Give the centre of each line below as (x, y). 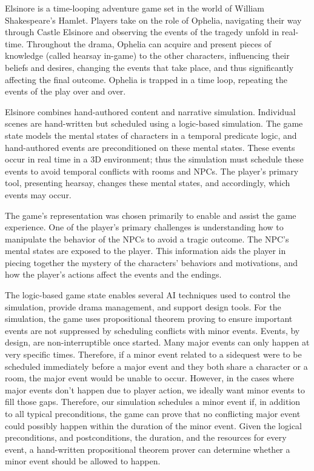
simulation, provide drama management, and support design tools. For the (143, 306)
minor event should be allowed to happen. (83, 461)
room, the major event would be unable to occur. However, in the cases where (150, 378)
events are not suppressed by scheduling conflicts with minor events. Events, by (152, 330)
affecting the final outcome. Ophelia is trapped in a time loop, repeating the (146, 79)
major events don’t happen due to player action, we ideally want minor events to (155, 389)
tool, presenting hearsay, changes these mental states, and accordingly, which (148, 183)
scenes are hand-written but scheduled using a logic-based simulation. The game (154, 123)
